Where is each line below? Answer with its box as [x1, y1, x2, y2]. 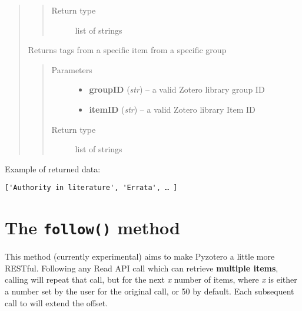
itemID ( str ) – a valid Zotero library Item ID [89, 103, 255, 115]
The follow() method [5, 215, 181, 240]
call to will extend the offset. [5, 296, 108, 309]
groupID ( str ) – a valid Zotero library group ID [89, 83, 265, 96]
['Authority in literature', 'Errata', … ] [5, 184, 178, 192]
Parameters [51, 63, 92, 76]
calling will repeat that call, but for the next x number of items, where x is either [5, 273, 297, 286]
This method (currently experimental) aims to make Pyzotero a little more [5, 250, 275, 263]
